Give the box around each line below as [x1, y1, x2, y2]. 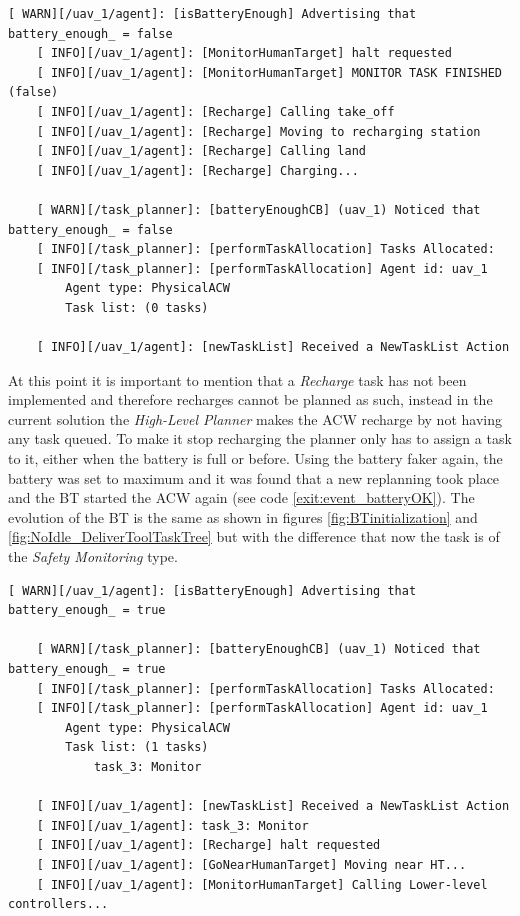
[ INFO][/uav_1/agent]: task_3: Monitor [36, 818, 309, 833]
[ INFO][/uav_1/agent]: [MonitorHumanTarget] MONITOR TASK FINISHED [36, 65, 502, 80]
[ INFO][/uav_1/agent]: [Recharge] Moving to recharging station [36, 124, 481, 139]
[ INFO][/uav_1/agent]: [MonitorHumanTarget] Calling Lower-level [36, 877, 488, 892]
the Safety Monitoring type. [8, 546, 178, 567]
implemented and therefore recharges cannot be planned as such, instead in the [8, 389, 493, 410]
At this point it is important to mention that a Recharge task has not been [8, 369, 467, 390]
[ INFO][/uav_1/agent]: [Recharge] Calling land [36, 144, 366, 159]
